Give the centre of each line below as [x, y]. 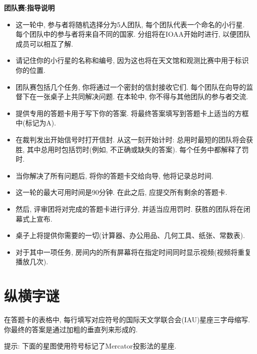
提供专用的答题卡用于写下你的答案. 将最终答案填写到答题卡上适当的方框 [132, 113]
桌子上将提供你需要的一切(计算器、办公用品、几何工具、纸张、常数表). [130, 235]
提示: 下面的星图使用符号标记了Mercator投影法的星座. [90, 346]
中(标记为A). [36, 123]
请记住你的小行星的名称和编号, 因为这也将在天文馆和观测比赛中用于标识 [132, 60]
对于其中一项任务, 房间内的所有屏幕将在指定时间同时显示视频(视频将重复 [133, 252]
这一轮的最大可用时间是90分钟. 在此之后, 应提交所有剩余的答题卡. [121, 192]
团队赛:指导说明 [29, 7]
